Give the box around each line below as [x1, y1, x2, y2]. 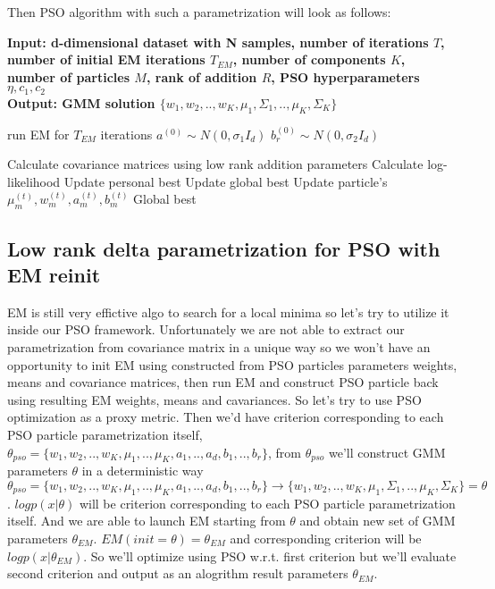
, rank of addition [146, 67, 257, 86]
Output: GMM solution [7, 93, 155, 112]
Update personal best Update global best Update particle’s [63, 172, 388, 190]
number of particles [7, 67, 130, 86]
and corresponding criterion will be [230, 528, 422, 547]
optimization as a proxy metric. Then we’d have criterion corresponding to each [7, 408, 444, 426]
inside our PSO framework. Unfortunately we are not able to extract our [7, 320, 405, 339]
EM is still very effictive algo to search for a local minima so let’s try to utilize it [7, 302, 449, 321]
